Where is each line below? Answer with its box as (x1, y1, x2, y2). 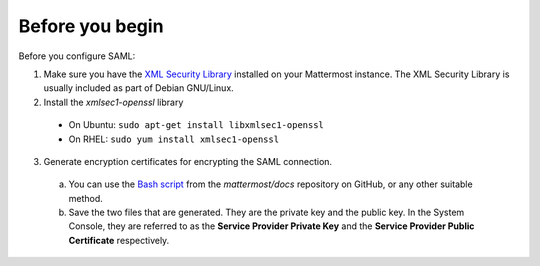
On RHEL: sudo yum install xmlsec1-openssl (68, 133, 280, 145)
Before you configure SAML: (18, 50, 136, 62)
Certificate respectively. (68, 234, 170, 246)
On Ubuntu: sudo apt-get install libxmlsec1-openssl (68, 119, 325, 131)
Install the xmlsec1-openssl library (43, 96, 184, 108)
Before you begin (18, 15, 164, 37)
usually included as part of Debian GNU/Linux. (43, 82, 234, 94)
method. (68, 192, 104, 204)
